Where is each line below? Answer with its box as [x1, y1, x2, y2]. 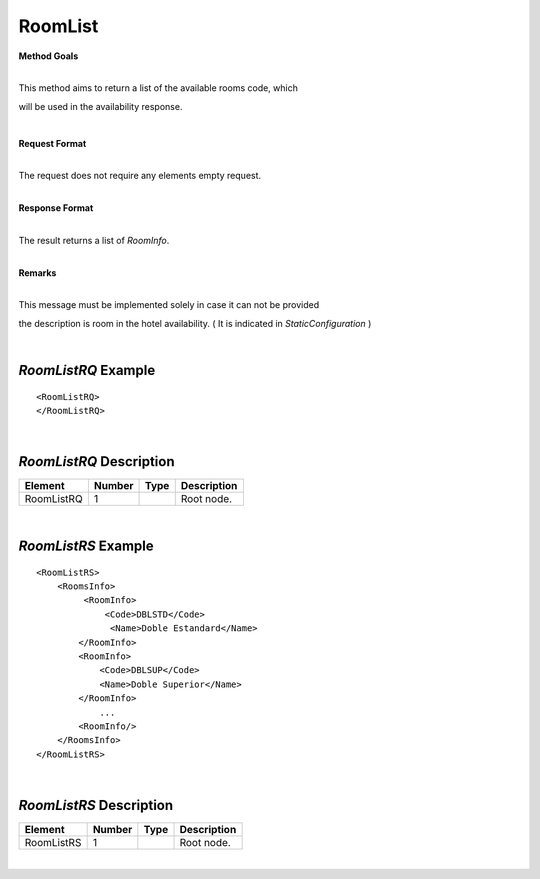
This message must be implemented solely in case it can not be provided [18, 299, 320, 311]
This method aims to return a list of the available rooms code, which [18, 82, 299, 94]
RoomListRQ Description [18, 453, 175, 470]
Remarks [18, 266, 57, 279]
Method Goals [18, 50, 79, 62]
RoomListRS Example [18, 538, 154, 555]
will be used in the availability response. [18, 100, 183, 112]
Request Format [18, 137, 87, 149]
